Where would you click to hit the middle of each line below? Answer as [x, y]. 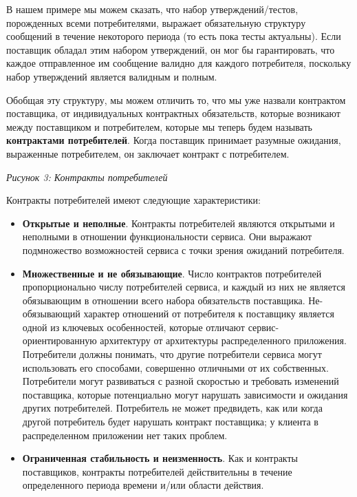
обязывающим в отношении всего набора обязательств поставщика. [164, 300]
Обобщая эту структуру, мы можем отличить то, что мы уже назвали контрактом [176, 99]
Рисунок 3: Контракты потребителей [87, 177]
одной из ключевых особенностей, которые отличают [133, 327]
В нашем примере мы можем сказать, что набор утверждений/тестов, [152, 9]
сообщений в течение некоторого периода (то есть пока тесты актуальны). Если [174, 36]
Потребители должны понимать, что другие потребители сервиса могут [172, 354]
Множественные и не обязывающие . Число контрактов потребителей [172, 273]
